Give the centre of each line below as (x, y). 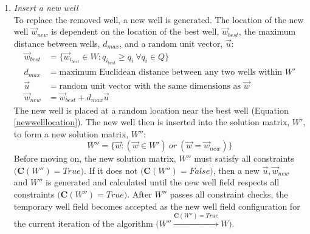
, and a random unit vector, (171, 43)
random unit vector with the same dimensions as (150, 86)
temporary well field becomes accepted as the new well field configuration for (157, 206)
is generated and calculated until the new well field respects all (163, 182)
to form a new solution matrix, (71, 133)
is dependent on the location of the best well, (135, 31)
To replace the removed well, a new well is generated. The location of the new (159, 19)
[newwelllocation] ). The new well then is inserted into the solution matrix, (152, 122)
